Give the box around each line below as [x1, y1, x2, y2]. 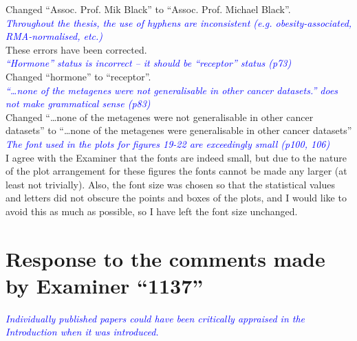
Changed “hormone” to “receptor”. [6, 69, 151, 83]
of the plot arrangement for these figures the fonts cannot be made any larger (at [6, 164, 347, 178]
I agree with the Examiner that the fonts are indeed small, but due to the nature [6, 150, 347, 164]
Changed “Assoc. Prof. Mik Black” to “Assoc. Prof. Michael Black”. [6, 2, 291, 16]
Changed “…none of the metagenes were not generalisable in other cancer [6, 109, 314, 124]
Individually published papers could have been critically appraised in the [6, 311, 305, 325]
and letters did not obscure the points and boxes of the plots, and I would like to [6, 190, 347, 205]
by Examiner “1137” [6, 271, 204, 299]
